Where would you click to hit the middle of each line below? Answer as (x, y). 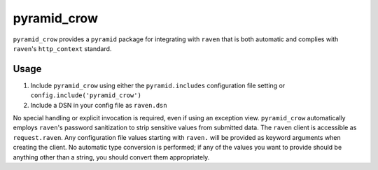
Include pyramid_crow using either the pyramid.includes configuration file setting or (158, 85)
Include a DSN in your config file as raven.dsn (99, 105)
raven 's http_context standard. (62, 48)
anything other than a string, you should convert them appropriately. (111, 157)
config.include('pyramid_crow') (86, 95)
